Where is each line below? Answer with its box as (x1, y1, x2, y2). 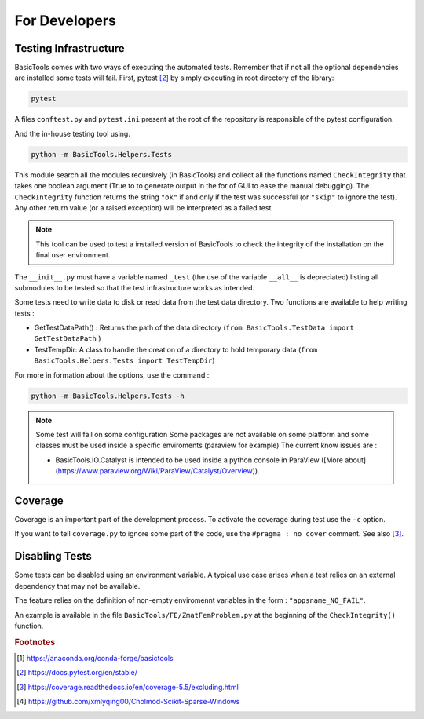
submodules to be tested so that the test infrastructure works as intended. (14, 283, 255, 292)
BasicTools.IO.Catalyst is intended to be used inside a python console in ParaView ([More (55, 455, 343, 465)
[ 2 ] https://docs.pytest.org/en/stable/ (16, 668, 137, 677)
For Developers (14, 12, 117, 29)
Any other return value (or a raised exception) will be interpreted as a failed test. (14, 203, 274, 212)
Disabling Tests (14, 549, 92, 563)
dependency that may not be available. (14, 581, 141, 590)
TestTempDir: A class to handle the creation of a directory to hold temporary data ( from (34, 345, 318, 354)
